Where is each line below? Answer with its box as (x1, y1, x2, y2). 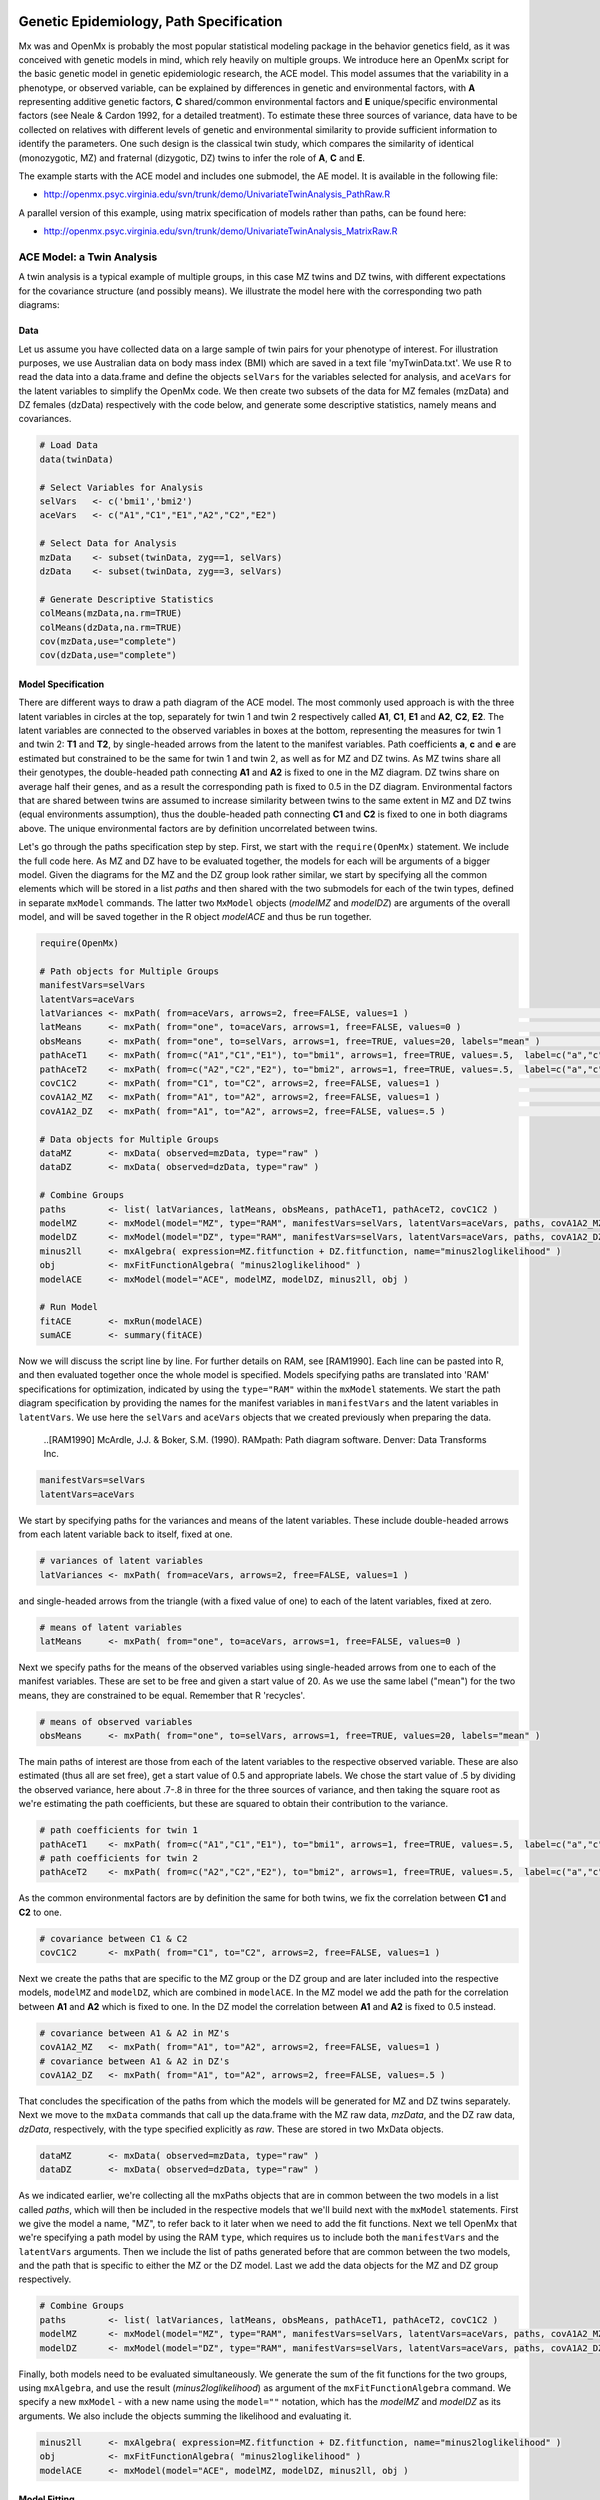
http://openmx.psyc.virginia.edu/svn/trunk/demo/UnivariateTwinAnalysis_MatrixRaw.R (43, 225, 398, 237)
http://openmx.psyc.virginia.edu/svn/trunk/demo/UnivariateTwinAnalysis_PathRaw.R (43, 188, 390, 200)
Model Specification (18, 678, 105, 690)
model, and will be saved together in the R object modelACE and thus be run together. (18, 911, 372, 923)
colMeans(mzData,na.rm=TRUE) (39, 608, 183, 619)
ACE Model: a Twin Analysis (18, 250, 158, 264)
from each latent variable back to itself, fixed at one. (18, 1528, 234, 1540)
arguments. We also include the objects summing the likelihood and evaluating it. (18, 2410, 352, 2422)
